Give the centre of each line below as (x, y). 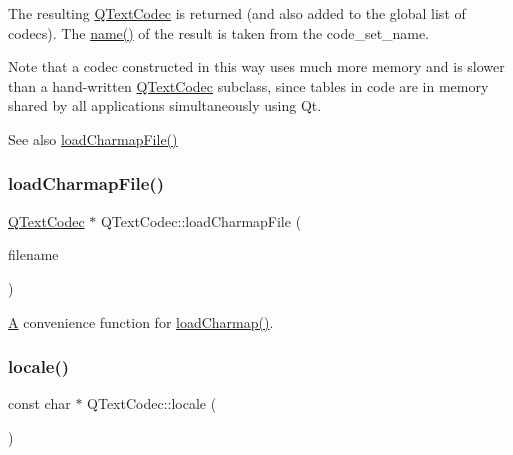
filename (33, 254)
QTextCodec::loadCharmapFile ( (201, 220)
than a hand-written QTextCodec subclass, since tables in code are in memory (248, 85)
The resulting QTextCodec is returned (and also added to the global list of (237, 13)
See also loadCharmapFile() (93, 138)
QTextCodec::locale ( (152, 403)
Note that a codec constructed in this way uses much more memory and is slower (256, 66)
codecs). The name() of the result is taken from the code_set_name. (219, 32)
